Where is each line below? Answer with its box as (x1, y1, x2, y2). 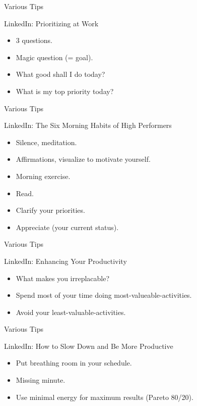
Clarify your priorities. (16, 205, 85, 215)
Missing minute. (16, 375, 65, 385)
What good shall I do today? (16, 69, 105, 79)
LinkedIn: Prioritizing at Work (4, 18, 99, 28)
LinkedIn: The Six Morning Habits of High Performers (4, 120, 172, 130)
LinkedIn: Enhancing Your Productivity (4, 255, 127, 266)
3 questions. (16, 35, 52, 46)
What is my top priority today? (16, 85, 114, 96)
